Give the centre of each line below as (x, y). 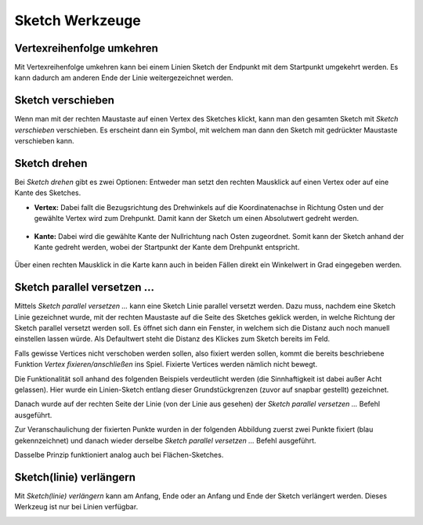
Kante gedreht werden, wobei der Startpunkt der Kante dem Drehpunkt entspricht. (167, 247)
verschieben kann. (44, 141)
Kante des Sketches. (48, 193)
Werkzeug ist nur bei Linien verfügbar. (76, 507)
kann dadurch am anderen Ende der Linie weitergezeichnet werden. (124, 78)
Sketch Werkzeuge (78, 20)
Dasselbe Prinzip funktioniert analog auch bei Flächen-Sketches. (119, 454)
